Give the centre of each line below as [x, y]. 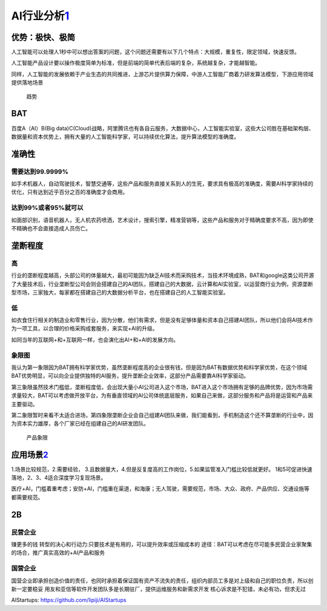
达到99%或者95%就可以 [47, 208]
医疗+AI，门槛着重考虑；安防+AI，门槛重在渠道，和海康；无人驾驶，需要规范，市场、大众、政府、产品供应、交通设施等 [160, 489]
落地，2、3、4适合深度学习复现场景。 [59, 478]
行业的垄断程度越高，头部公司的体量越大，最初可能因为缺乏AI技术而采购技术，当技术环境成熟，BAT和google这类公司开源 [163, 275]
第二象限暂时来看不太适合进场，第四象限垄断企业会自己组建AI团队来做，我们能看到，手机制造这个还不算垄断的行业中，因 [162, 415]
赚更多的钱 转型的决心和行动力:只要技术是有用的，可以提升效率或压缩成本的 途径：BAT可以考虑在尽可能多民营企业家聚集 [162, 544]
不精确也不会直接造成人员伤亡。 [51, 228]
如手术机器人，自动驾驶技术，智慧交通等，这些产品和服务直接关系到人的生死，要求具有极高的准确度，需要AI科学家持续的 [162, 184]
